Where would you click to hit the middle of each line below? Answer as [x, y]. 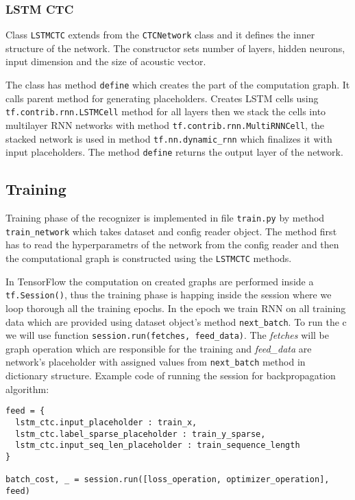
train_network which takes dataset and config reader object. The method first [171, 231]
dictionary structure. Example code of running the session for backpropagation [171, 376]
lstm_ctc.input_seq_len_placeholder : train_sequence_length [158, 445]
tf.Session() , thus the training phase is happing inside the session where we [169, 295]
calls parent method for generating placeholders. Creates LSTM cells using [162, 98]
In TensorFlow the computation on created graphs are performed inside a [160, 281]
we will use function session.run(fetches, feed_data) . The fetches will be [167, 335]
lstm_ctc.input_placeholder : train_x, [106, 422]
